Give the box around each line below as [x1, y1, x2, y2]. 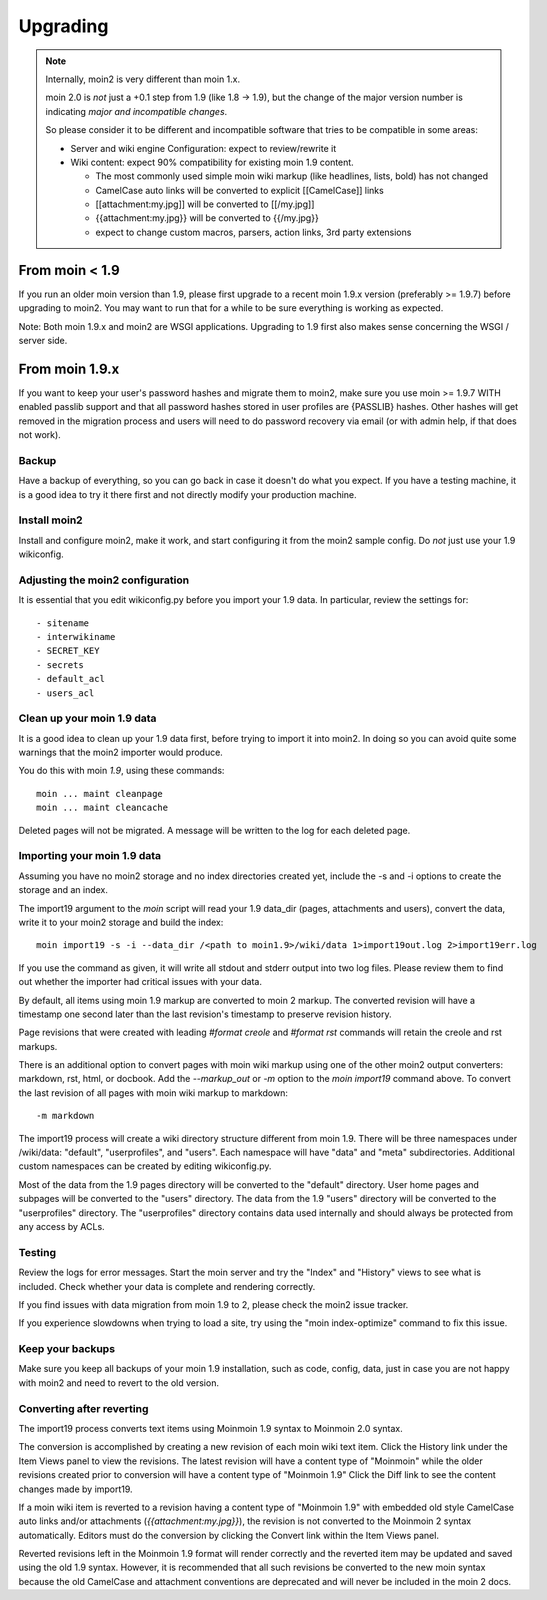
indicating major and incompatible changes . [45, 105, 228, 117]
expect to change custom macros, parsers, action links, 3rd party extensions [95, 226, 412, 238]
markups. [18, 1040, 58, 1052]
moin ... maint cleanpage [36, 788, 164, 799]
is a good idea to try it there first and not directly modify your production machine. [18, 488, 357, 500]
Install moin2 [18, 513, 84, 527]
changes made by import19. [18, 1483, 134, 1495]
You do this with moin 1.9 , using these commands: [18, 765, 225, 777]
